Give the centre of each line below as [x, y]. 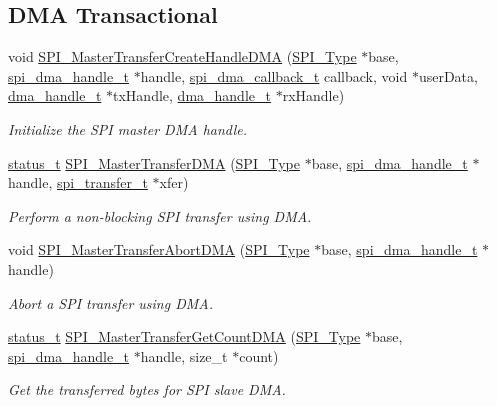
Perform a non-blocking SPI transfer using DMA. [160, 215]
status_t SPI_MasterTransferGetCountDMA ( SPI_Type [184, 336]
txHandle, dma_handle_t [192, 95]
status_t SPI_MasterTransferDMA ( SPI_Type [154, 162]
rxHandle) [313, 95]
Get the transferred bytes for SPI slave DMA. [147, 389]
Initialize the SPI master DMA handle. [128, 128]
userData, [448, 75]
